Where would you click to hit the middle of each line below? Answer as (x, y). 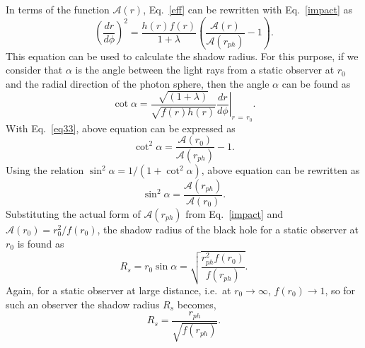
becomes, (197, 304)
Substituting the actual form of (73, 214)
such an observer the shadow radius (83, 304)
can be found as (316, 83)
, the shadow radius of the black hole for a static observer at (228, 230)
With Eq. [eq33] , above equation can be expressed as (121, 128)
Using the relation (45, 170)
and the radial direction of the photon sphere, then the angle (138, 83)
